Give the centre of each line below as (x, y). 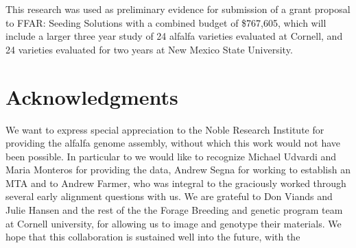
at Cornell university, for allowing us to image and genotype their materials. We (174, 223)
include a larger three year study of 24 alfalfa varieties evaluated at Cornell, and (174, 36)
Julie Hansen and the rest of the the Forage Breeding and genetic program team (174, 210)
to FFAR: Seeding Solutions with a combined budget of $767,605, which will (166, 22)
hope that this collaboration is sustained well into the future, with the (153, 237)
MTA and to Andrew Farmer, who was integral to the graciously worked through (176, 183)
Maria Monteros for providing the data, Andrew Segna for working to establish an (178, 170)
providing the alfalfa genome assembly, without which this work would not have (173, 143)
